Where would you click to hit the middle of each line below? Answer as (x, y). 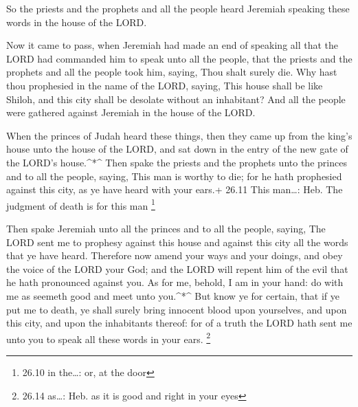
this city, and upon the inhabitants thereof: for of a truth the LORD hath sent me (179, 323)
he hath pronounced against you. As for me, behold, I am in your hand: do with (175, 282)
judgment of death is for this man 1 (81, 204)
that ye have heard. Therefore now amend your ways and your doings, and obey (175, 255)
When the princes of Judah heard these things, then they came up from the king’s (179, 135)
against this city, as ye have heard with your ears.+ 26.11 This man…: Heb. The (175, 189)
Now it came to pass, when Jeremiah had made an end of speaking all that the (172, 45)
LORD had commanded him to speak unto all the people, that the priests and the (179, 58)
